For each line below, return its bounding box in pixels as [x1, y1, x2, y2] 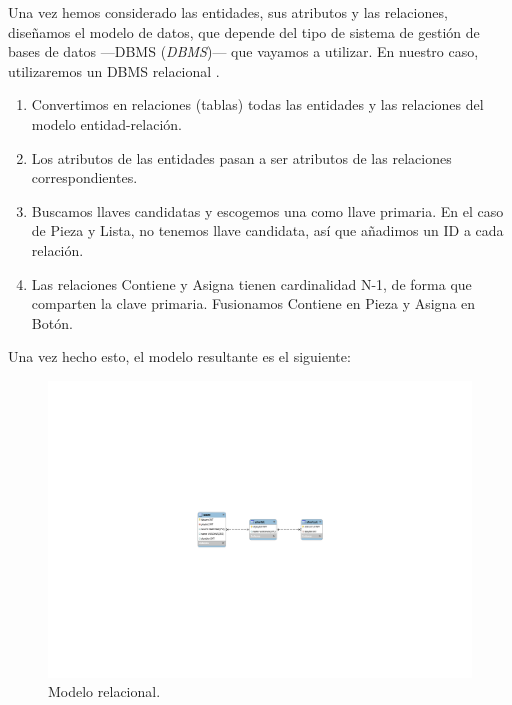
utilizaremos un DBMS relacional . [8, 60, 220, 81]
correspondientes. [31, 167, 138, 188]
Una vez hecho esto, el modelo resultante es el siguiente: [8, 346, 351, 367]
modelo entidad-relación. [31, 113, 182, 134]
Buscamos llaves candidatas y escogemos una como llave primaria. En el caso [31, 200, 504, 221]
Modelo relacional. [48, 681, 161, 702]
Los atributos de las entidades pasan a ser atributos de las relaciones [31, 147, 452, 168]
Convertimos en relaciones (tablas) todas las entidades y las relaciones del [31, 94, 484, 115]
